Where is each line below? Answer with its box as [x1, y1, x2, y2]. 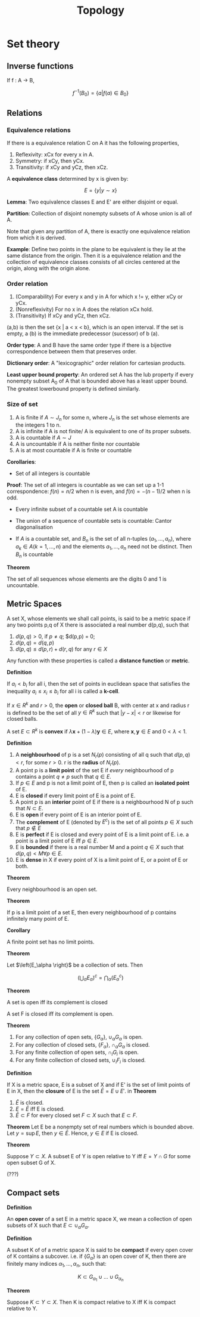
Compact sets [7, 1188, 60, 1198]
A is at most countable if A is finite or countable [15, 447, 132, 454]
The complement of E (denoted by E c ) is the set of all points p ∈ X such [15, 817, 193, 825]
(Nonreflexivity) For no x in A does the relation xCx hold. [15, 306, 154, 313]
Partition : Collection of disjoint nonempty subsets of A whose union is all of [7, 210, 192, 217]
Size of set [7, 400, 38, 409]
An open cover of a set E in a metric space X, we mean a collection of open [7, 1215, 192, 1222]
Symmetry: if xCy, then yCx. [15, 158, 85, 165]
